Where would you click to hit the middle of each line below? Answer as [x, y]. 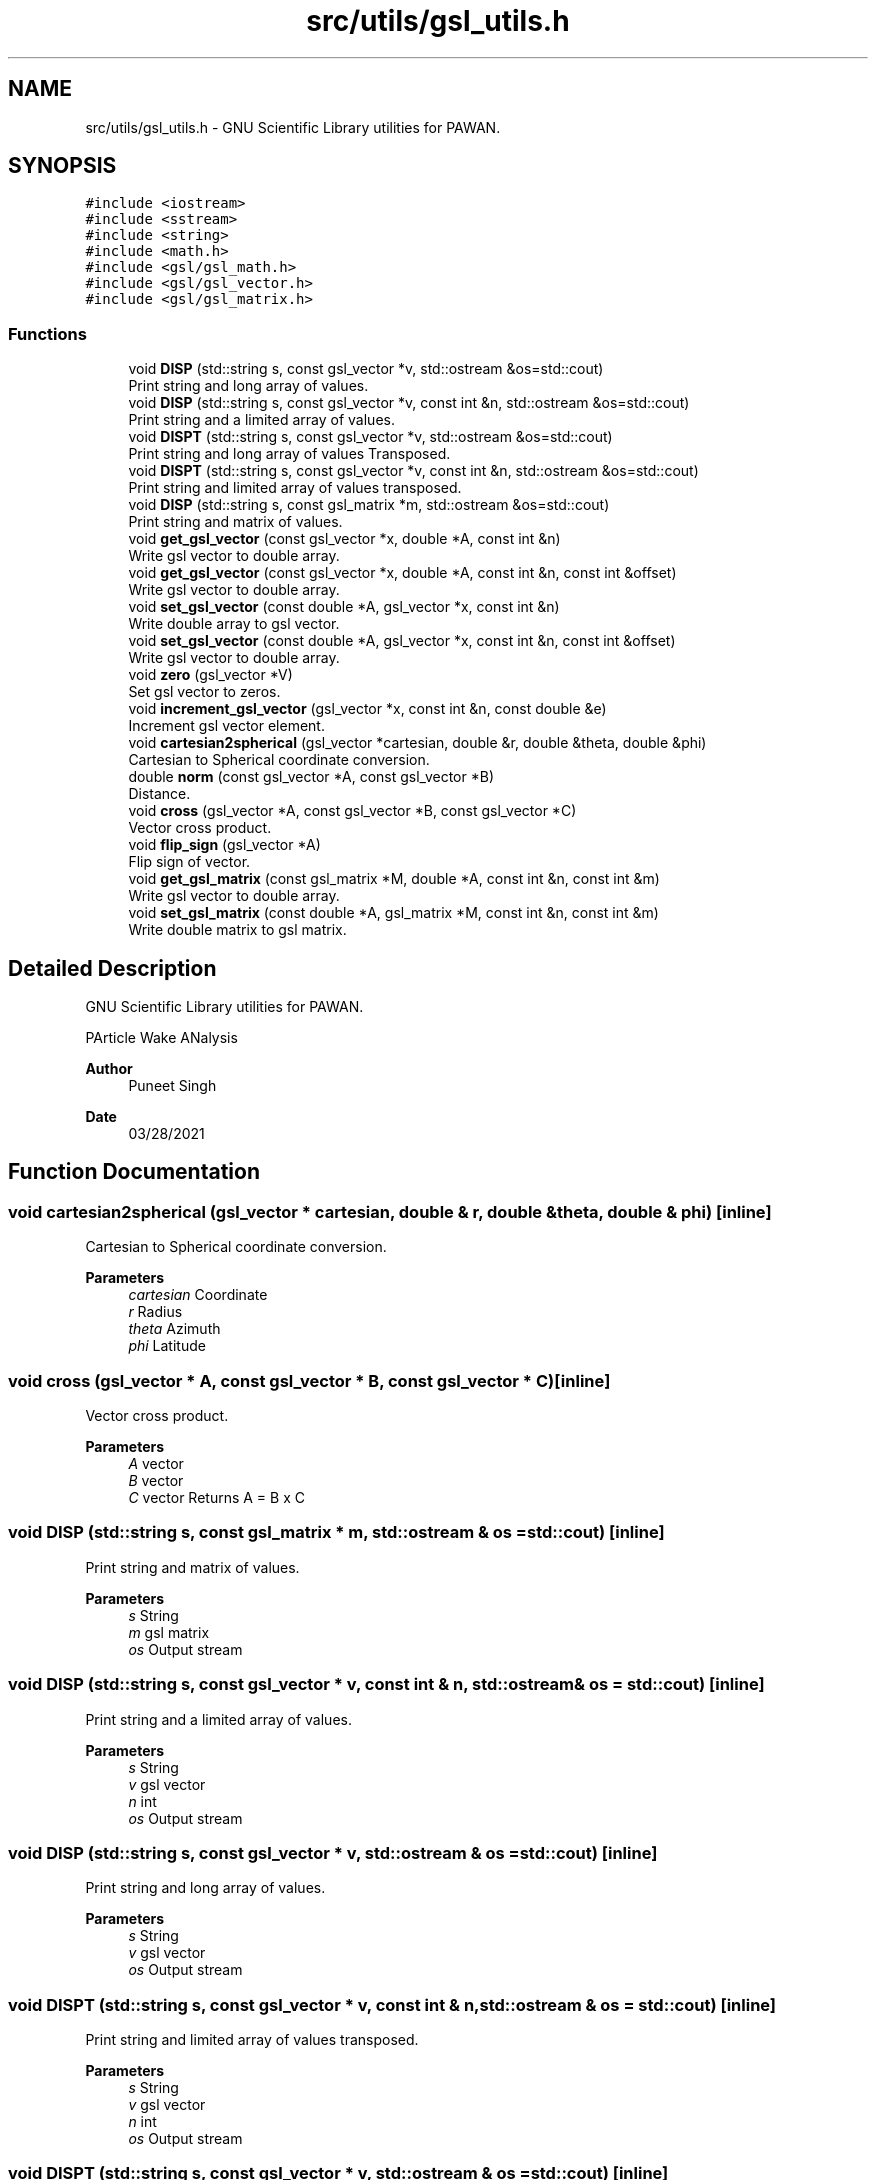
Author [109, 1069]
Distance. [159, 794]
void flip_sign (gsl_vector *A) [224, 845]
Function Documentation [134, 1172]
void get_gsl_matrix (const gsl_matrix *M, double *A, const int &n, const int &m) [394, 879]
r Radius [155, 1312]
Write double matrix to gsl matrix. [237, 930]
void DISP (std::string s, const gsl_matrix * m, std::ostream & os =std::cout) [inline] [336, 1532]
